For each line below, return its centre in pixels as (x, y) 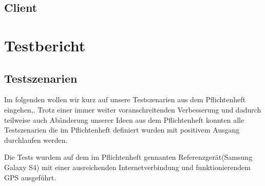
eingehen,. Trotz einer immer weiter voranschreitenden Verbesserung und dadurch (133, 109)
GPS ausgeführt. (30, 177)
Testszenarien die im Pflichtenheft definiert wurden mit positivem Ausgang (122, 130)
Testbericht (45, 45)
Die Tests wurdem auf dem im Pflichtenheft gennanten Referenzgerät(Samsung (128, 157)
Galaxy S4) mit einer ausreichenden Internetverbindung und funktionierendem (127, 167)
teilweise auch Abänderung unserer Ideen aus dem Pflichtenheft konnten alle (124, 119)
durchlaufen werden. (36, 139)
